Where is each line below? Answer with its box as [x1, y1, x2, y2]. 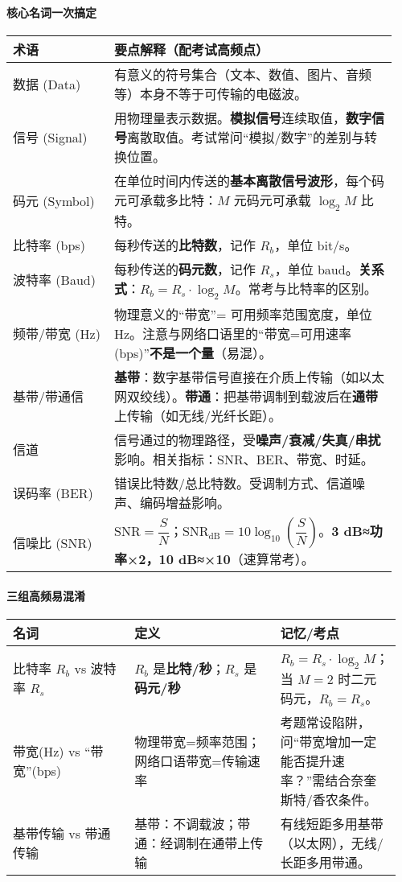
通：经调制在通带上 [134, 834, 251, 853]
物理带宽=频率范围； [134, 732, 260, 752]
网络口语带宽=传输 [134, 752, 248, 771]
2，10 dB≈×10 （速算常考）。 [138, 550, 314, 569]
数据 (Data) [13, 74, 81, 93]
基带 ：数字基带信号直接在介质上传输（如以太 [113, 368, 385, 387]
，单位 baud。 [274, 259, 359, 278]
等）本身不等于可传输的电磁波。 [113, 84, 307, 103]
